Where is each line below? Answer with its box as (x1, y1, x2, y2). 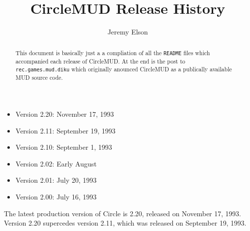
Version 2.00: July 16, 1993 (15, 192, 97, 202)
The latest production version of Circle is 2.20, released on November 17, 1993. (4, 208, 241, 218)
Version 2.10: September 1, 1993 (15, 142, 112, 152)
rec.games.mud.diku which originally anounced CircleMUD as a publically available (15, 65, 232, 73)
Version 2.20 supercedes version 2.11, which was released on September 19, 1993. (4, 218, 247, 228)
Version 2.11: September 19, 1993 (15, 125, 115, 135)
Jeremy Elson (107, 27, 148, 37)
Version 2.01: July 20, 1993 (15, 175, 97, 185)
